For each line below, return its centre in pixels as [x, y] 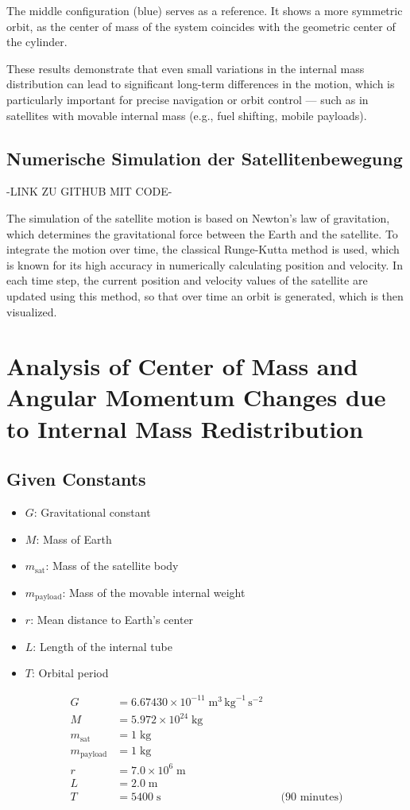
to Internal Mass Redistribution [185, 428]
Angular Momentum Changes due [196, 397]
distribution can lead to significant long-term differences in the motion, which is [201, 84]
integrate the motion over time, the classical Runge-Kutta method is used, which [203, 249]
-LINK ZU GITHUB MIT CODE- [89, 191]
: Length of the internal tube [102, 646]
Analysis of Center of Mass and [182, 366]
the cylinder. [37, 42]
